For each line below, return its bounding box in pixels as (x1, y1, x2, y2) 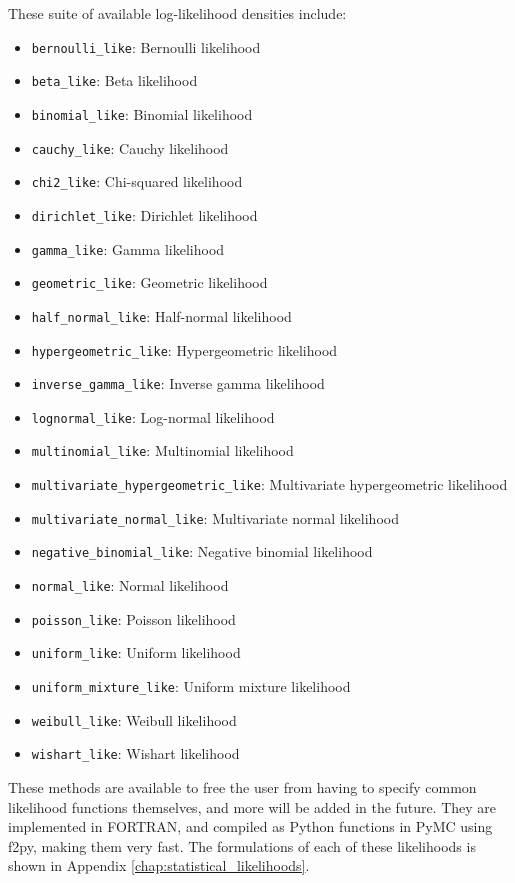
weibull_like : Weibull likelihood (31, 709, 237, 730)
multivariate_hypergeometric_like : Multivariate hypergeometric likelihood (31, 474, 508, 495)
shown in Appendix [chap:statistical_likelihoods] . (8, 855, 310, 876)
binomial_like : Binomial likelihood (31, 103, 253, 124)
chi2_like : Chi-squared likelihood (31, 171, 243, 192)
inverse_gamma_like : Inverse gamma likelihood (31, 373, 325, 394)
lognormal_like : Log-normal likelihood (31, 406, 275, 427)
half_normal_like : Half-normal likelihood (31, 305, 292, 326)
